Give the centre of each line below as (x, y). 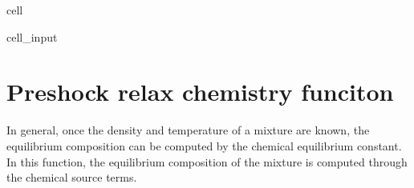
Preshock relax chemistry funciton (200, 92)
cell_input (32, 36)
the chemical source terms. (72, 177)
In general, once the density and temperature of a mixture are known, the (188, 130)
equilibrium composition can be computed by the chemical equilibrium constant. (204, 145)
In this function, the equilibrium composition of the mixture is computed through (207, 161)
